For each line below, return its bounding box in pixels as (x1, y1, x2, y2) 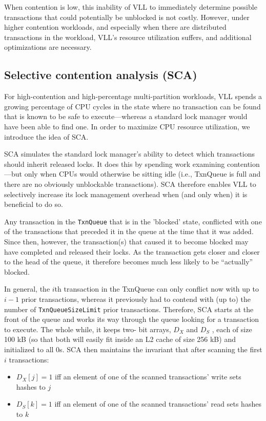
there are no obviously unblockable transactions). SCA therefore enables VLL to (4, 178, 256, 189)
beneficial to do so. (4, 199, 63, 209)
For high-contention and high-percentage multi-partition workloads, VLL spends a (4, 91, 262, 102)
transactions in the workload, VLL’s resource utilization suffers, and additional (4, 31, 252, 42)
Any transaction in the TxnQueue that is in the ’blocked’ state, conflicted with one (4, 216, 262, 226)
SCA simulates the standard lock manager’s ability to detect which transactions (4, 148, 255, 159)
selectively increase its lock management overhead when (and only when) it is (4, 188, 248, 199)
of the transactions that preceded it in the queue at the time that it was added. (4, 226, 254, 237)
